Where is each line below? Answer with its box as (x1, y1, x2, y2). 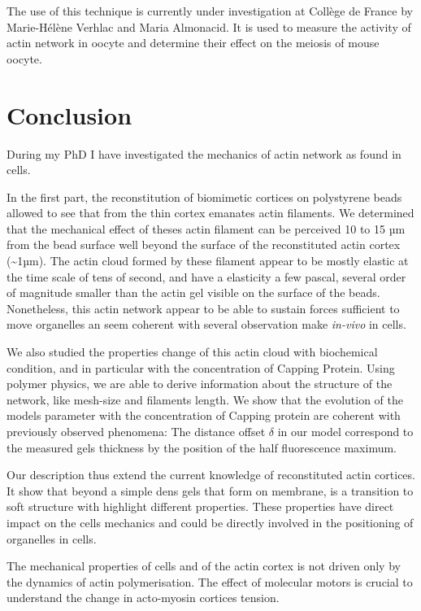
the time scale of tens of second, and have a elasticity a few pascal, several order (7, 268, 406, 285)
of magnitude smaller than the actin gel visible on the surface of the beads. (7, 284, 380, 301)
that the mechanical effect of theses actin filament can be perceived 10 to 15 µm (7, 220, 406, 237)
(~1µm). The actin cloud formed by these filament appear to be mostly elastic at (7, 252, 409, 269)
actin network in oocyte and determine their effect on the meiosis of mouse (7, 34, 380, 51)
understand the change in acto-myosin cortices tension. (7, 589, 280, 606)
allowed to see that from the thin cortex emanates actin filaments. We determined (7, 204, 414, 221)
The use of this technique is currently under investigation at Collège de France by (7, 2, 413, 19)
